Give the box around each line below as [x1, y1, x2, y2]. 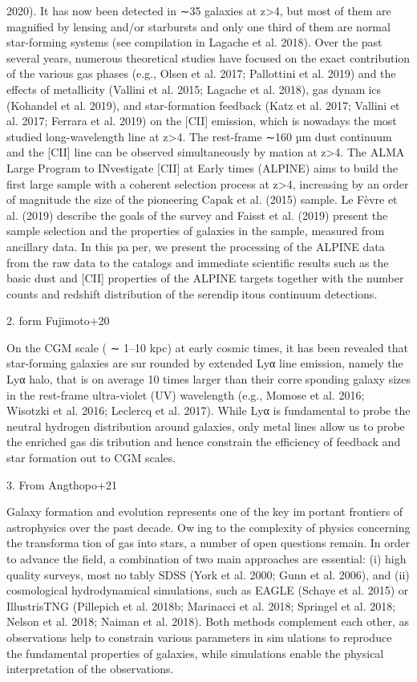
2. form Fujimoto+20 [6, 312, 110, 329]
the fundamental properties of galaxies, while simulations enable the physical [6, 644, 384, 661]
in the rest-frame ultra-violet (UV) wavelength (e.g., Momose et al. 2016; [6, 386, 365, 403]
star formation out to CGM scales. [6, 449, 176, 466]
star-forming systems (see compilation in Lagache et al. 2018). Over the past [6, 34, 383, 51]
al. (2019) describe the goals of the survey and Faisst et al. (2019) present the [6, 206, 388, 223]
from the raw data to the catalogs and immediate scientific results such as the [6, 254, 389, 270]
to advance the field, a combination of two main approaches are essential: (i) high [6, 550, 407, 566]
